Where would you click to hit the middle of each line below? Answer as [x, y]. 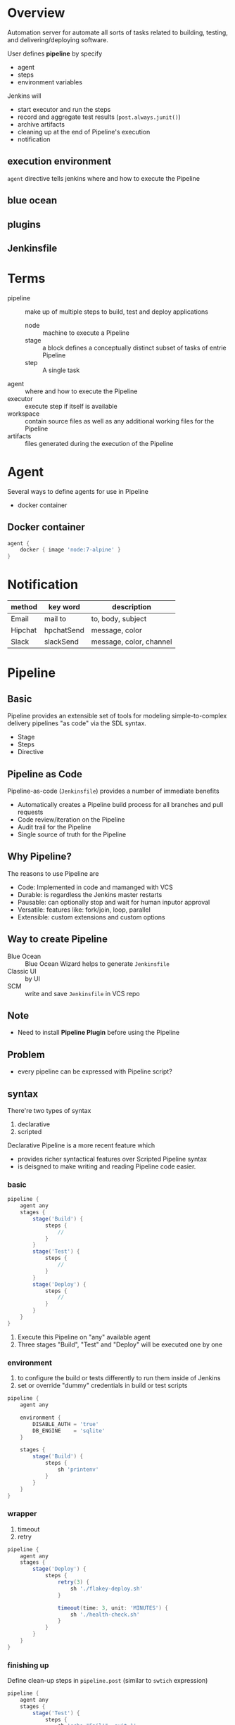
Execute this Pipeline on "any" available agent [84, 1337]
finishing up [28, 1665]
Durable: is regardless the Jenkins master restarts [90, 894]
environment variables [50, 82]
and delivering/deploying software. [58, 39]
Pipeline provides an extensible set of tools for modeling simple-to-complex [117, 716]
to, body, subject [119, 619]
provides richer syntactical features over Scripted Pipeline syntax [112, 1159]
